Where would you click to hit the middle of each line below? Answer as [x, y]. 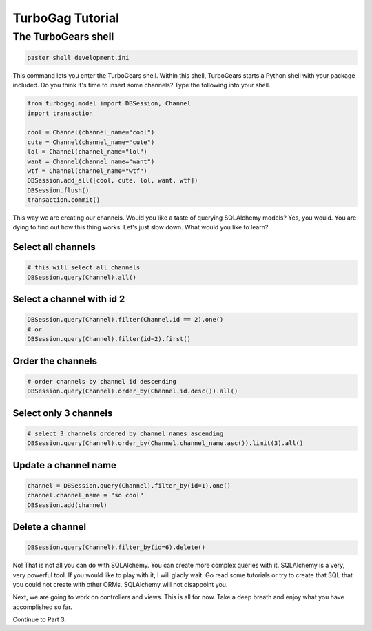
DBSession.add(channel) [68, 505]
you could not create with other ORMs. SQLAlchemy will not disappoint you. [120, 584]
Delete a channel [49, 527]
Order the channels [55, 361]
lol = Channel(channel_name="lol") [87, 152]
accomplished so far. [42, 607]
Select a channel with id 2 [69, 299]
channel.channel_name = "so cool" [85, 495]
